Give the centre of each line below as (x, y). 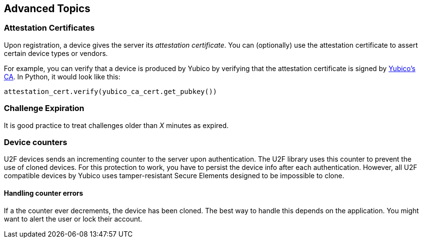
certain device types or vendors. (56, 53)
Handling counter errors (44, 193)
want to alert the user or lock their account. (73, 219)
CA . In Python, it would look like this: (62, 76)
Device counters (36, 142)
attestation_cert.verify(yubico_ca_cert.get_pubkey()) (111, 91)
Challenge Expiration (44, 108)
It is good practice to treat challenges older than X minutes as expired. (116, 125)
